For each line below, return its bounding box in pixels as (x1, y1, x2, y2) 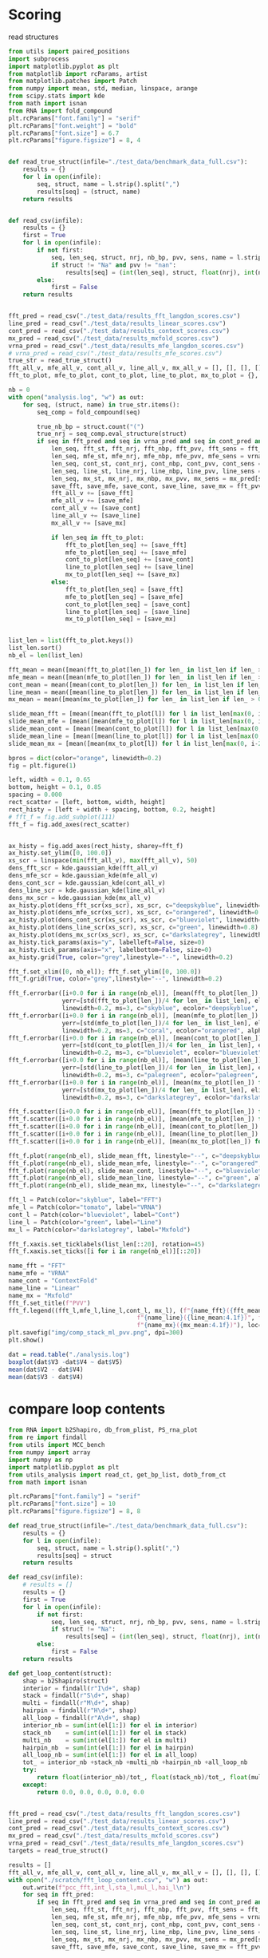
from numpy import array (8, 1449, 91, 1457)
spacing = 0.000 (8, 791, 62, 799)
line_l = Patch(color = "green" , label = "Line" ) (8, 1218, 162, 1227)
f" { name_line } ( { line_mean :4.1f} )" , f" (136, 1314, 266, 1322)
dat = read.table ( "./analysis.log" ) (8, 1350, 130, 1358)
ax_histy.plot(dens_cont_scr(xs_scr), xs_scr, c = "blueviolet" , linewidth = (8, 916, 262, 924)
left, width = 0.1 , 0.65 (8, 776, 91, 784)
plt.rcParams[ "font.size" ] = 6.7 (8, 129, 120, 137)
